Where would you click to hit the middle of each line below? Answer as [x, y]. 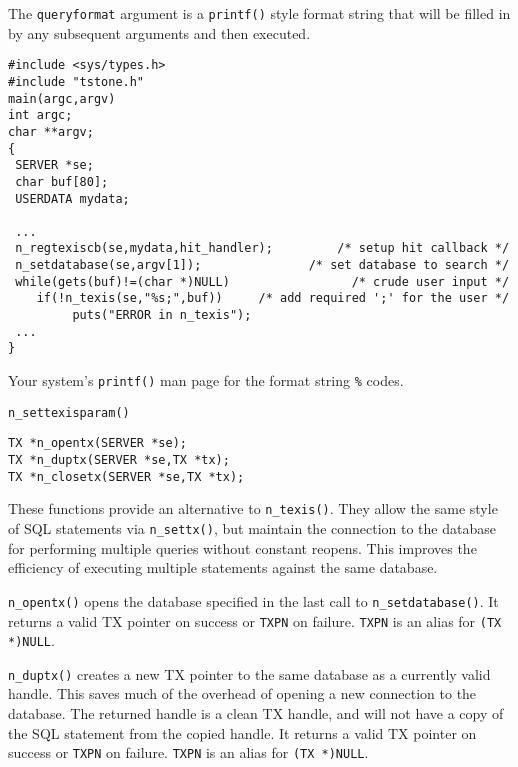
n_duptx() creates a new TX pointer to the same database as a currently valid [249, 673]
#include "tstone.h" [76, 81]
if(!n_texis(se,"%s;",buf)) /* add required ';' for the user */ [273, 298]
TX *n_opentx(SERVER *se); [97, 443]
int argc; [40, 115]
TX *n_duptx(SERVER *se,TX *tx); [119, 460]
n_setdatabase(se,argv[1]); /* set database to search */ [262, 265]
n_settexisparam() [69, 412]
